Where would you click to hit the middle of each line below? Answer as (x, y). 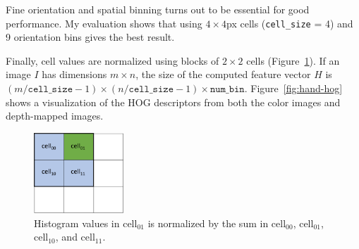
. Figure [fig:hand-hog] (293, 88)
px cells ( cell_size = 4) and (290, 23)
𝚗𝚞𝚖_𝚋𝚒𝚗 (227, 90)
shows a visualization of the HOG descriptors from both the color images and (173, 102)
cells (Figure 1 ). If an (293, 60)
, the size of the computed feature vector (223, 74)
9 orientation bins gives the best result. (90, 37)
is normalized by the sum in (208, 223)
